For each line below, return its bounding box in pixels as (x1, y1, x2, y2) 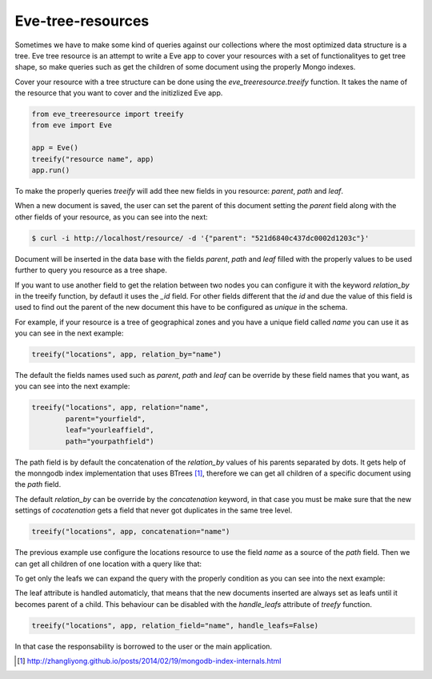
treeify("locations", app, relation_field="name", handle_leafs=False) (31, 621, 319, 630)
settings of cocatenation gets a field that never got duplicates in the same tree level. (14, 505, 293, 516)
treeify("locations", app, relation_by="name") (31, 350, 222, 360)
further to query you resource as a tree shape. (14, 265, 168, 275)
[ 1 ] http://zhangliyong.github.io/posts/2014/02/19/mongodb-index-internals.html (17, 657, 282, 666)
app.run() (31, 166, 70, 175)
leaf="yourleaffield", (65, 425, 155, 435)
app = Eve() (31, 143, 79, 152)
